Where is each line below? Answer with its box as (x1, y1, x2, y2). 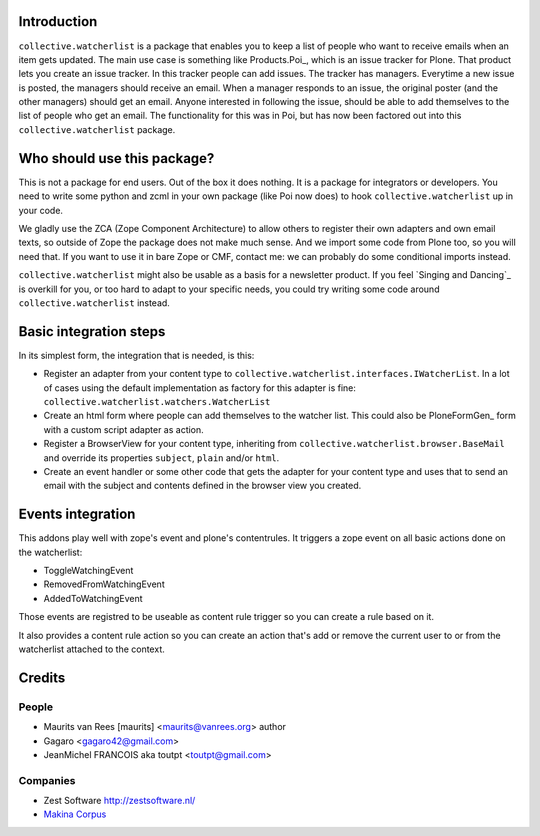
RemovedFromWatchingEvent (43, 578, 165, 590)
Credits (18, 669, 66, 686)
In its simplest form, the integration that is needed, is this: (18, 349, 255, 361)
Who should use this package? (18, 150, 215, 167)
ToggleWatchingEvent (43, 565, 134, 576)
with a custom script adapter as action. (43, 423, 204, 435)
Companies (18, 773, 76, 787)
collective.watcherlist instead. (18, 296, 170, 309)
